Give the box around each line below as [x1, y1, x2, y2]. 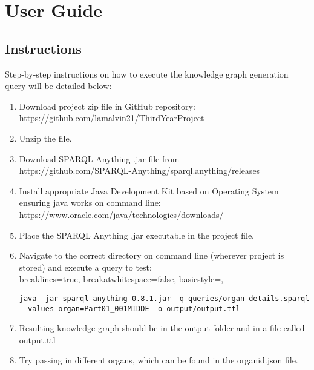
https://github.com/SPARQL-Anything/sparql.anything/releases [19, 164, 260, 177]
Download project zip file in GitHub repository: [19, 99, 195, 112]
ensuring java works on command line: [19, 196, 161, 209]
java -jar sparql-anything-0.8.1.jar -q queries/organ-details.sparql [19, 294, 310, 303]
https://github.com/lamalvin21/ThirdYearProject [19, 111, 204, 124]
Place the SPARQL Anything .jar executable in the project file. [19, 228, 255, 241]
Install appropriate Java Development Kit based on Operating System [19, 184, 279, 197]
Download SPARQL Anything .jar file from [19, 152, 180, 165]
